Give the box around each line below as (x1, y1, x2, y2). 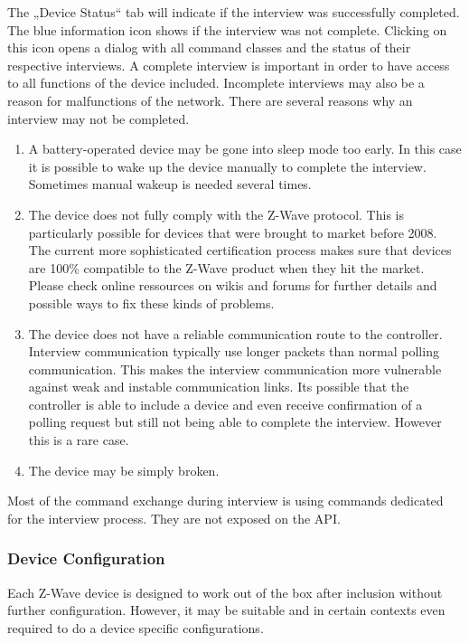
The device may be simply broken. (28, 460, 220, 479)
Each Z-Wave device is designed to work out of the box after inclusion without (7, 582, 443, 601)
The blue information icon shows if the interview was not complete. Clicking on (7, 20, 447, 39)
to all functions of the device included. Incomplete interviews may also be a (7, 73, 425, 92)
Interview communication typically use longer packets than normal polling (28, 342, 439, 361)
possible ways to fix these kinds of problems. (28, 293, 275, 312)
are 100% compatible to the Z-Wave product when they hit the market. (28, 258, 425, 277)
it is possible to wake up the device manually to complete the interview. (28, 156, 427, 175)
